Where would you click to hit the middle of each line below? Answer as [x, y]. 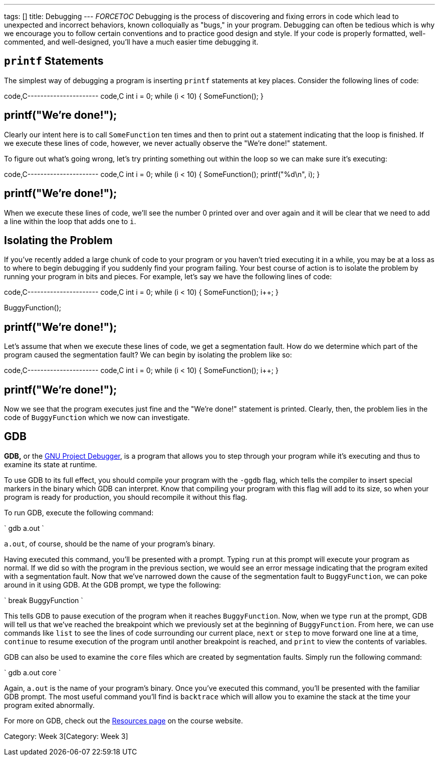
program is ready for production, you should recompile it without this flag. [126, 497]
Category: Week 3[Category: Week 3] [66, 736]
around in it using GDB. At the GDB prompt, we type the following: [113, 585]
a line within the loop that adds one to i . [70, 221]
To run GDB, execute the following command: [79, 512]
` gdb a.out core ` [33, 672]
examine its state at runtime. [51, 464]
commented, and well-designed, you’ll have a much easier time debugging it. [131, 42]
